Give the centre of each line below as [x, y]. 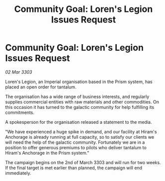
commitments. [20, 112]
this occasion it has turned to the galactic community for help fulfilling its [80, 107]
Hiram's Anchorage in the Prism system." [47, 153]
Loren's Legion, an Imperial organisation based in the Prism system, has [79, 82]
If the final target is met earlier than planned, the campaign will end [74, 168]
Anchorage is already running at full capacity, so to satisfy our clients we [80, 137]
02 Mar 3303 [19, 72]
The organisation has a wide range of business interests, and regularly [77, 96]
